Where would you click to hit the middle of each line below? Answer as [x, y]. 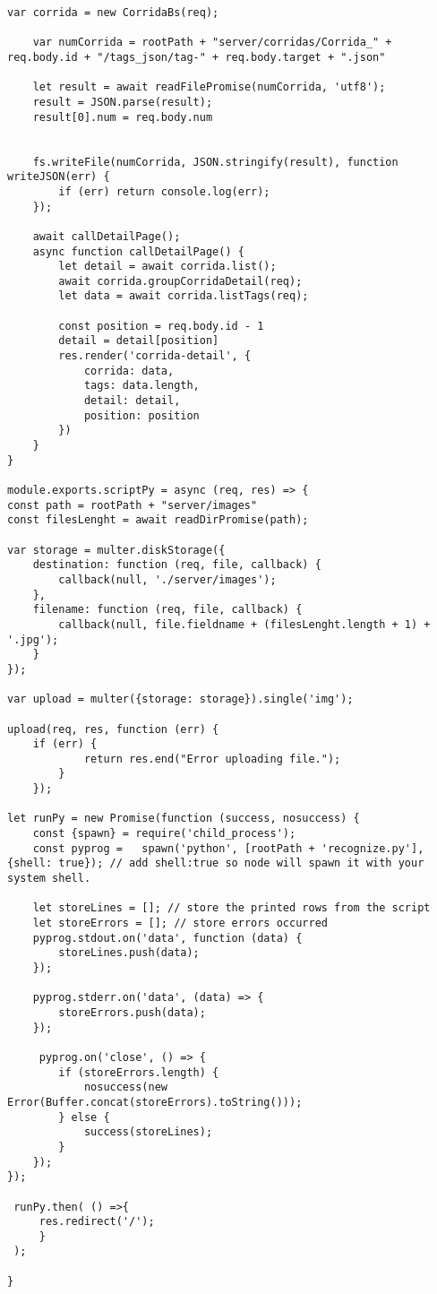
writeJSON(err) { [59, 177]
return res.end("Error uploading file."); [212, 759]
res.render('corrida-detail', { [155, 356]
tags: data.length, [141, 386]
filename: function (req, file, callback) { [167, 610]
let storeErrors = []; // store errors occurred [180, 923]
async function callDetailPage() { [138, 251]
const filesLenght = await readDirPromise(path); [158, 520]
